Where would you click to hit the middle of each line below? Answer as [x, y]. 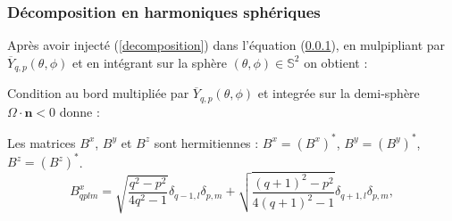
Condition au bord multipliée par [98, 93]
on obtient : [336, 62]
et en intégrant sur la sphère [149, 62]
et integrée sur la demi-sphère [339, 93]
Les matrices [42, 142]
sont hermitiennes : [206, 142]
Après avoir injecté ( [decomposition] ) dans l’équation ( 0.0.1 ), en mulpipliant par [226, 45]
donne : [80, 111]
